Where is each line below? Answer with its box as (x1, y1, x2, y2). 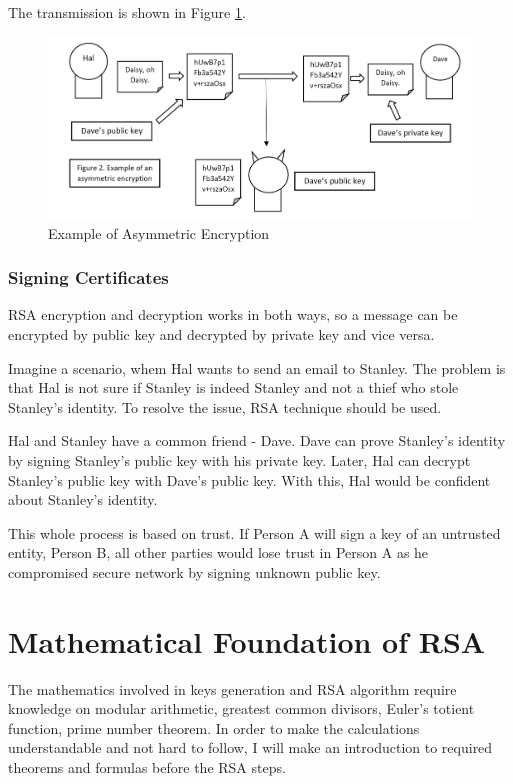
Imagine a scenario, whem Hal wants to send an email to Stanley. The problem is (8, 357, 506, 378)
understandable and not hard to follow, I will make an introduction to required (8, 737, 493, 758)
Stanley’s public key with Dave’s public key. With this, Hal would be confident (8, 469, 491, 490)
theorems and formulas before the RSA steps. (8, 756, 286, 777)
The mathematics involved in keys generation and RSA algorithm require (8, 678, 457, 699)
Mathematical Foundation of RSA (8, 620, 486, 661)
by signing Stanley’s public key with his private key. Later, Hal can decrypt (8, 449, 471, 470)
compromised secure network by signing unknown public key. (8, 561, 381, 582)
